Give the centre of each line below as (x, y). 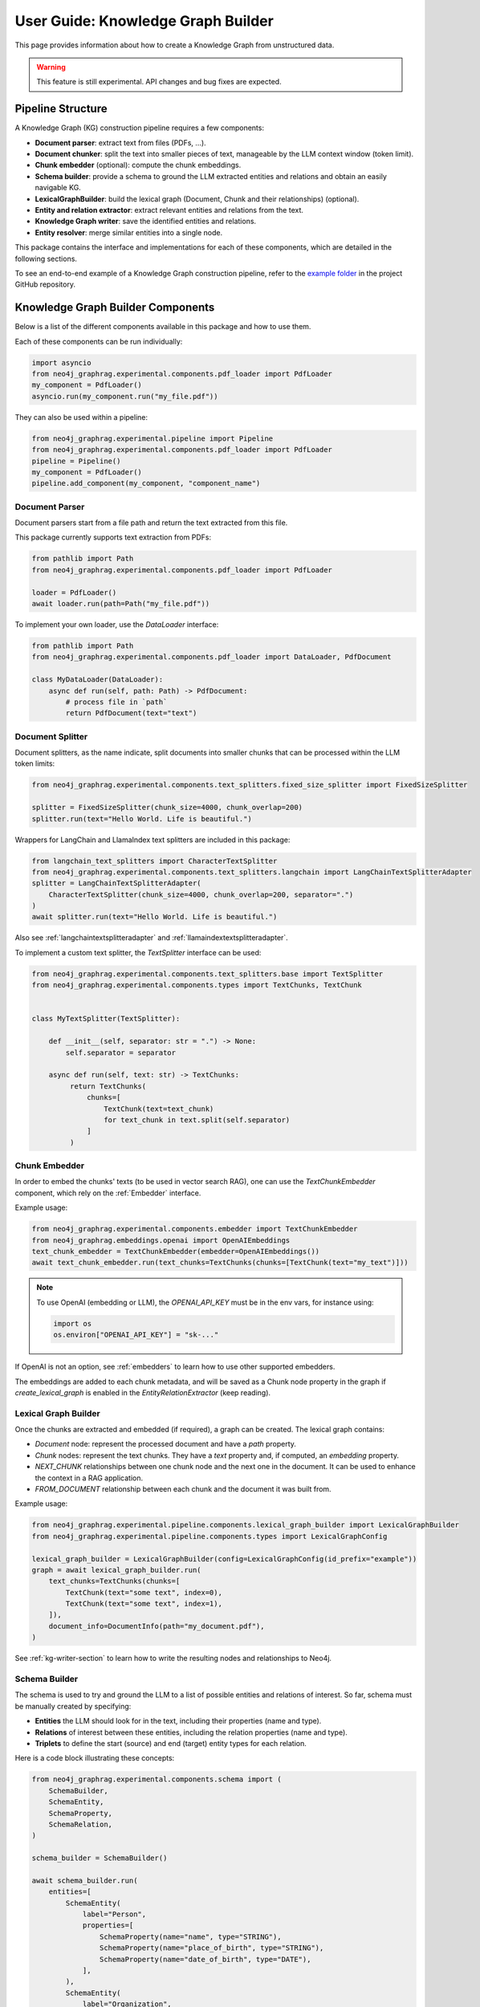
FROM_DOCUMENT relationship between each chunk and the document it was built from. (183, 1488)
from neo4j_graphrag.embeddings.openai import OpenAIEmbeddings (161, 1240)
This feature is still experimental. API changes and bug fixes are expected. (159, 82)
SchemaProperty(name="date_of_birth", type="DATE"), (205, 1959)
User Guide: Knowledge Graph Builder (144, 21)
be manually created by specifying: (73, 1706)
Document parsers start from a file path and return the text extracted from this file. (151, 523)
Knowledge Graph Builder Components (115, 308)
